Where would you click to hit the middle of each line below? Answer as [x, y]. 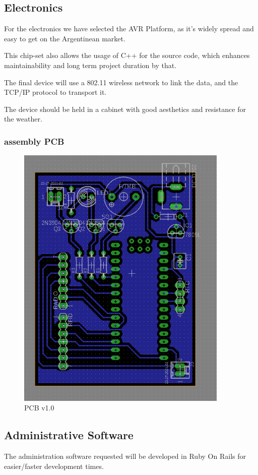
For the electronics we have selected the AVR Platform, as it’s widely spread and [129, 28]
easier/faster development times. [54, 466]
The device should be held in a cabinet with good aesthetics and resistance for [125, 109]
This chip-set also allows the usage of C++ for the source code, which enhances [127, 55]
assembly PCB [34, 141]
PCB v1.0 [39, 408]
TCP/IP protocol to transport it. [55, 92]
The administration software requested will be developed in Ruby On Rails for [125, 456]
